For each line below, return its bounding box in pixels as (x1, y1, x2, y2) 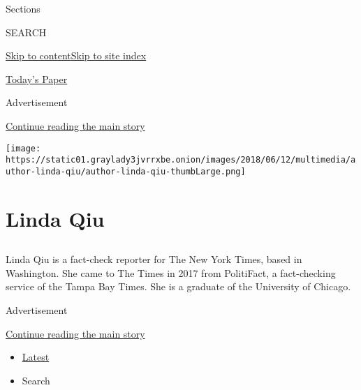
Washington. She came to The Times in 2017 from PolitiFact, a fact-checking (6, 265, 336, 280)
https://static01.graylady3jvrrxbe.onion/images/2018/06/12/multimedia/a (6, 155, 356, 165)
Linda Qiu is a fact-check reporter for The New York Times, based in (6, 252, 302, 267)
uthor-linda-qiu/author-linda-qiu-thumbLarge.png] (6, 166, 246, 177)
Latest (22, 350, 50, 364)
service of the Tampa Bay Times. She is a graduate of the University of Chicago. (6, 279, 351, 294)
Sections (6, 1, 40, 15)
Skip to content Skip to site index (6, 48, 147, 63)
